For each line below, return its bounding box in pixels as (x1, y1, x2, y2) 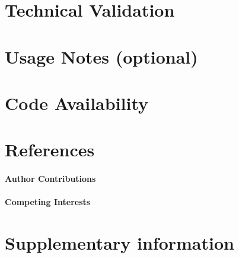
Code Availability (5, 90, 149, 115)
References (5, 137, 95, 162)
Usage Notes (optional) (5, 44, 198, 68)
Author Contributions (5, 172, 96, 185)
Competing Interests (5, 196, 91, 208)
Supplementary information (5, 231, 234, 255)
